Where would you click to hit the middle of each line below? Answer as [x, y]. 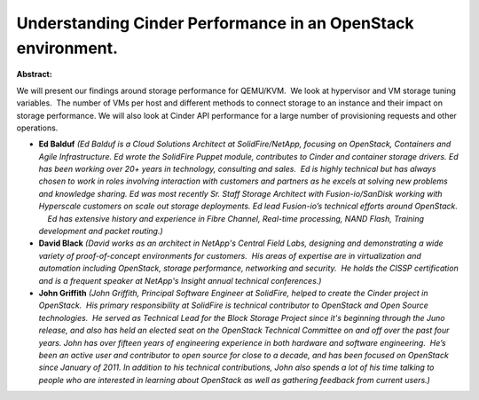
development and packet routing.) [101, 231]
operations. [37, 128]
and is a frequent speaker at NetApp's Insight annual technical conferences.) [180, 280]
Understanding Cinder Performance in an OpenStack [215, 23]
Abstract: [34, 75]
